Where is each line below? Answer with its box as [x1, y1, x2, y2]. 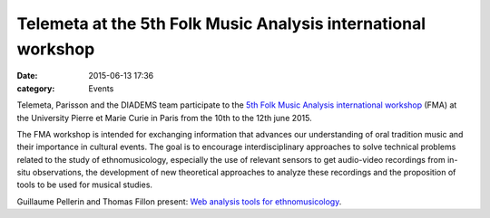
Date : [16, 71, 38, 81]
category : [16, 82, 55, 94]
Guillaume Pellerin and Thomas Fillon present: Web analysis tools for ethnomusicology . [16, 195, 342, 207]
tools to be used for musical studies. [16, 179, 153, 190]
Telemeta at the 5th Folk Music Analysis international [16, 14, 426, 33]
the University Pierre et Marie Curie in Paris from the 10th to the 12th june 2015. [16, 112, 312, 123]
